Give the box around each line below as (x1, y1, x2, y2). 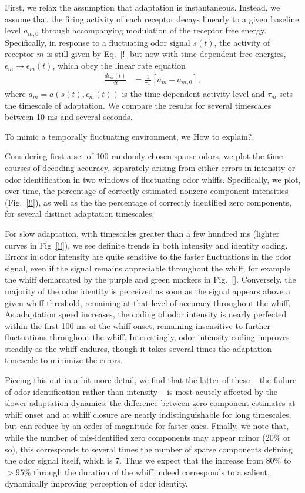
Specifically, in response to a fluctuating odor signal (5, 36, 190, 48)
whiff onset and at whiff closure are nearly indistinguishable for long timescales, (5, 408, 291, 420)
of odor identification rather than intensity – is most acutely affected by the (5, 385, 277, 397)
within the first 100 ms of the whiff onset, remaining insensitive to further (5, 319, 271, 331)
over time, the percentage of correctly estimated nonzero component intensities (5, 185, 289, 197)
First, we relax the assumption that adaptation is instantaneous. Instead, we (5, 1, 280, 13)
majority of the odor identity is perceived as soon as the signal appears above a (5, 284, 290, 297)
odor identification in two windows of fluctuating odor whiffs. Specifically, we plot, (5, 173, 301, 185)
